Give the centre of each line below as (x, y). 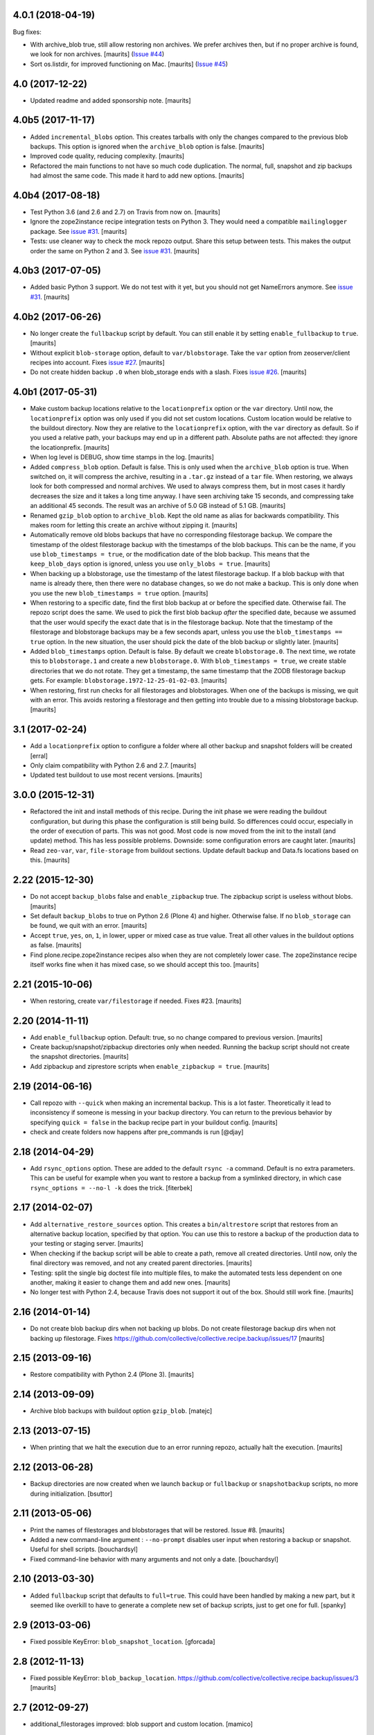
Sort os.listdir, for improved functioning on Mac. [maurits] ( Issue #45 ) (129, 64)
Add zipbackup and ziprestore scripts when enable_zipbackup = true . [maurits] (150, 1066)
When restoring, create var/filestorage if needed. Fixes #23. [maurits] (136, 1001)
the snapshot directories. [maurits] (80, 1057)
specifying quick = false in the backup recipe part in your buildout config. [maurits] (154, 1122)
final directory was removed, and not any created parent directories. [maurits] (141, 1263)
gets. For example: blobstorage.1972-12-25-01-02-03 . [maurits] (129, 681)
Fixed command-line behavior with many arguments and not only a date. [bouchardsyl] (154, 1559)
